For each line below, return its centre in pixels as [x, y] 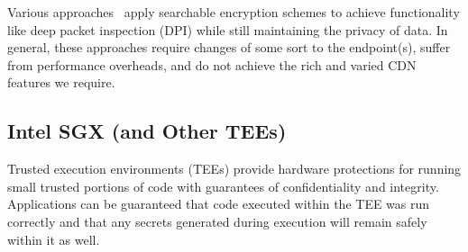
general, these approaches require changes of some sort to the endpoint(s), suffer [229, 47]
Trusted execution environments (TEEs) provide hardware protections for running [234, 169]
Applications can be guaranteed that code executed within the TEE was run [219, 204]
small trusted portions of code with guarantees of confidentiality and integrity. [223, 186]
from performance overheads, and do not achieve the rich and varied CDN [212, 64]
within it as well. [54, 239]
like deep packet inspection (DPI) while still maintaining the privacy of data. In [228, 29]
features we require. [61, 82]
